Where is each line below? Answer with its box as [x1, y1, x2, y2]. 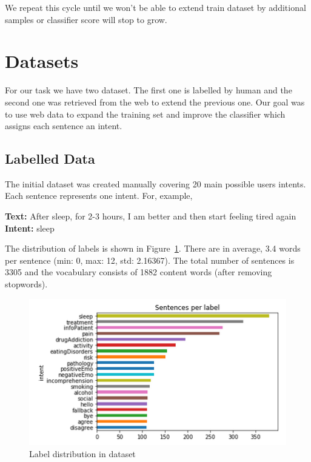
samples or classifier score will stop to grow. [5, 13, 167, 25]
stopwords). [5, 278, 48, 290]
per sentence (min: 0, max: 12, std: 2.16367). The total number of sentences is [5, 253, 295, 266]
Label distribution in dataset [29, 447, 136, 460]
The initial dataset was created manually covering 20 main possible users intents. [5, 177, 306, 190]
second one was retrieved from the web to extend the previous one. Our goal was [5, 95, 305, 108]
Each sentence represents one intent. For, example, [5, 189, 193, 202]
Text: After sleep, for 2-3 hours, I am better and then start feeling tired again [5, 210, 296, 223]
